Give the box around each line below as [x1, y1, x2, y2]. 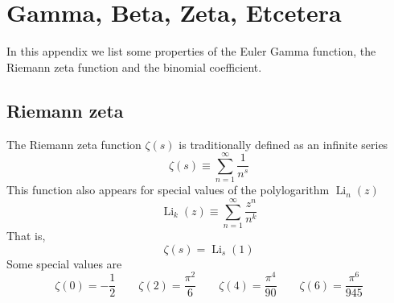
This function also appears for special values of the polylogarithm [6, 181, 330, 198]
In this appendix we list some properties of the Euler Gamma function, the [6, 43, 376, 60]
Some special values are [6, 255, 122, 272]
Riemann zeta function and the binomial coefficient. [6, 58, 262, 75]
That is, [6, 226, 46, 243]
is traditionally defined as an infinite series [179, 135, 388, 152]
